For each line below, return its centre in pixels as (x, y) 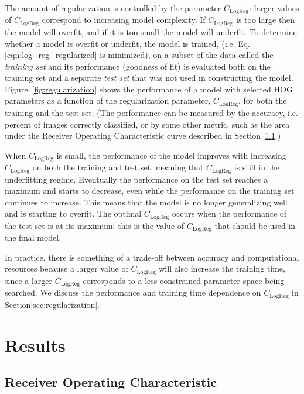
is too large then (266, 20)
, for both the (263, 100)
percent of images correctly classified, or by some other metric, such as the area (147, 124)
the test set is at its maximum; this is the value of (95, 225)
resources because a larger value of (66, 268)
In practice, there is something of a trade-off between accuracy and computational (152, 257)
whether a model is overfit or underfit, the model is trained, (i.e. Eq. (128, 43)
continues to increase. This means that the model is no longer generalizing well (146, 202)
